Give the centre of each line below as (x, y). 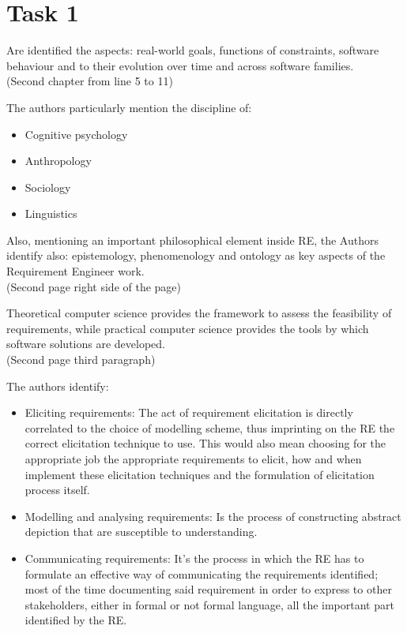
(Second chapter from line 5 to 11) (90, 81)
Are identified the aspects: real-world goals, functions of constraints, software (193, 50)
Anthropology (58, 161)
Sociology (48, 187)
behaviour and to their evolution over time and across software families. (180, 65)
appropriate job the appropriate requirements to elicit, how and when (193, 459)
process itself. (57, 490)
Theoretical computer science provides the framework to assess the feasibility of (199, 313)
